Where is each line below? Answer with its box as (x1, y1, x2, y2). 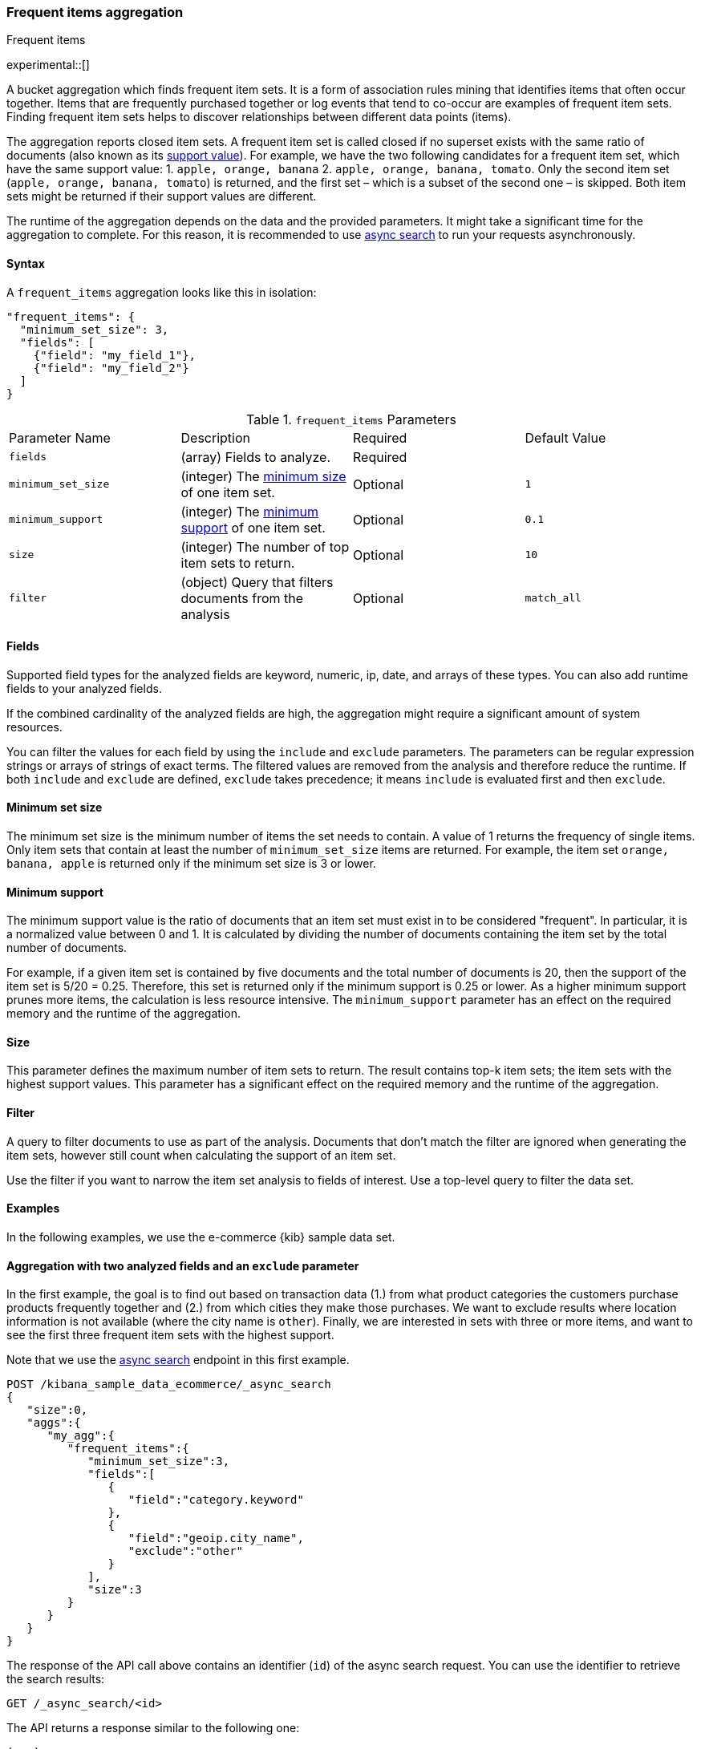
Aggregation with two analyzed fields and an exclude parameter (6, 1258, 359, 1273)
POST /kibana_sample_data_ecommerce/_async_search (6, 1378, 331, 1391)
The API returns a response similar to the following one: (6, 1721, 300, 1735)
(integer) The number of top (180, 538, 350, 555)
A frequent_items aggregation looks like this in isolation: (6, 285, 317, 299)
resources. (6, 719, 63, 734)
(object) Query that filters (180, 573, 334, 590)
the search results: (6, 1672, 105, 1686)
